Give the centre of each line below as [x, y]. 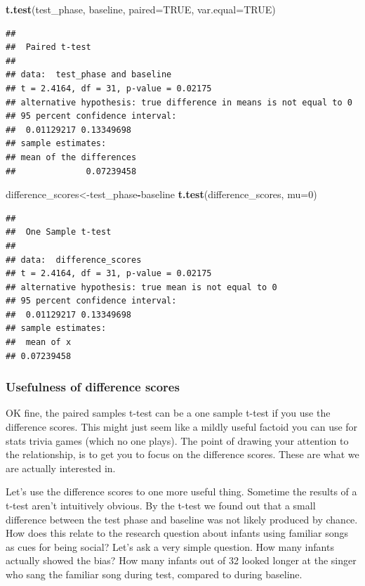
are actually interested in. [61, 468]
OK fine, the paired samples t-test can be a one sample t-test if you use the [168, 413]
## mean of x [39, 343]
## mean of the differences [71, 157]
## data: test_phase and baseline [89, 75]
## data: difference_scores [74, 260]
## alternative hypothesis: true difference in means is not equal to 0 [179, 102]
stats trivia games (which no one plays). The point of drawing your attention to [177, 440]
